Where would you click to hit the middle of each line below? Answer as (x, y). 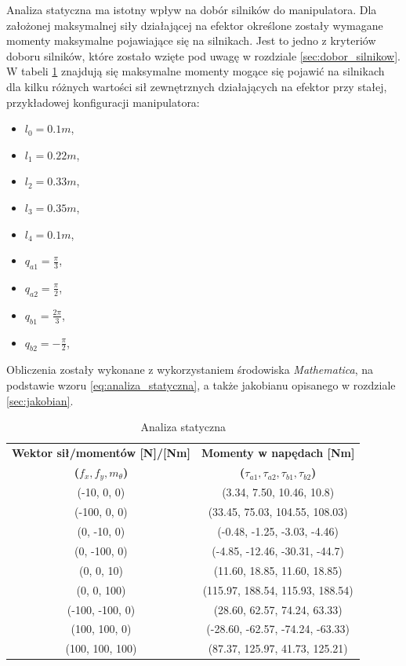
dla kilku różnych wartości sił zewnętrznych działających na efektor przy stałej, (197, 86)
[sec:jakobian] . (40, 400)
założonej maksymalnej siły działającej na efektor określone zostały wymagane (195, 25)
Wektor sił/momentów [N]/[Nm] (101, 452)
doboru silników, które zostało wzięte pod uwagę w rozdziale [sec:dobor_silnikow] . (203, 55)
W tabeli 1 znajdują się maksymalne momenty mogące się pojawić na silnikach (196, 71)
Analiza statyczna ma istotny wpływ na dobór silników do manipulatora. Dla (192, 9)
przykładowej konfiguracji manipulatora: (103, 102)
